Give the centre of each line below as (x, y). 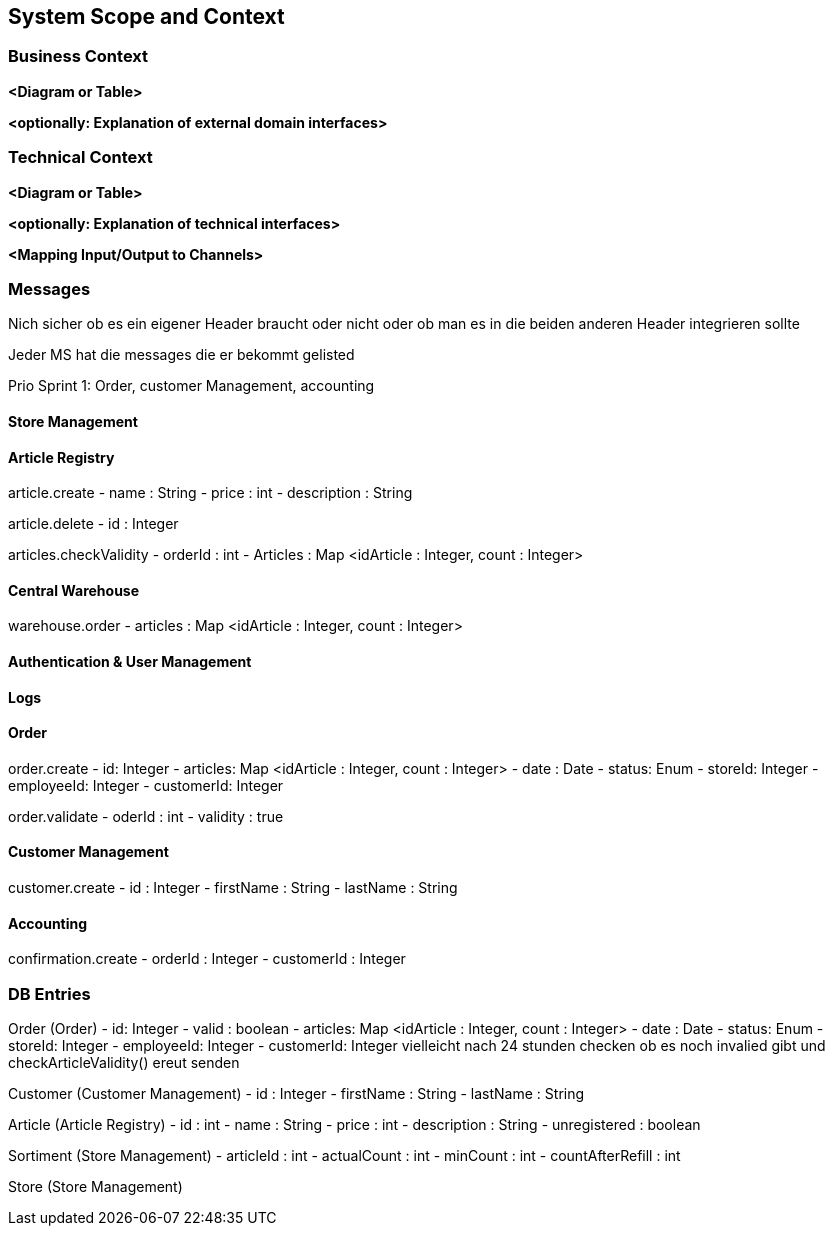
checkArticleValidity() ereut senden (124, 1062)
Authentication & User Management (130, 661)
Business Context (78, 56)
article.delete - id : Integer (93, 524)
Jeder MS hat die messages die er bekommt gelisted (181, 355)
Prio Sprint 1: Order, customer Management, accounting (191, 386)
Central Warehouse (74, 590)
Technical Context (80, 157)
